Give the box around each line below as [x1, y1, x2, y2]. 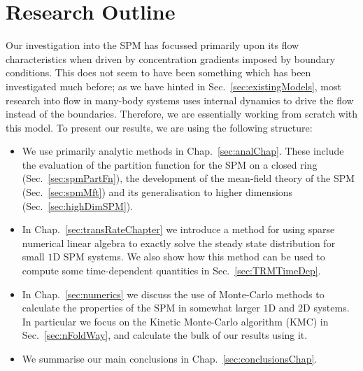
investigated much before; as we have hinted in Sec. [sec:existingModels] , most [6, 78, 341, 93]
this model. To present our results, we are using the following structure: [6, 120, 313, 134]
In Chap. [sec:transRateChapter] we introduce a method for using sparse [22, 222, 335, 237]
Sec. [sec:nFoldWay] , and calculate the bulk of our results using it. [22, 328, 308, 342]
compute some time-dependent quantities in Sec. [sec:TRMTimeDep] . [22, 263, 321, 278]
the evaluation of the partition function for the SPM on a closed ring [22, 157, 318, 171]
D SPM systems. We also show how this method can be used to [52, 249, 325, 264]
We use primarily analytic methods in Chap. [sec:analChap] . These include [22, 143, 344, 158]
